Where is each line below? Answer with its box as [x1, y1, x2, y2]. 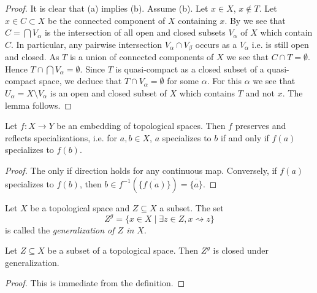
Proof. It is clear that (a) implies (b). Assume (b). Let [5, 2, 208, 14]
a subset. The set [159, 201, 224, 214]
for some [167, 74, 199, 87]
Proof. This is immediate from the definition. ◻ [5, 276, 185, 289]
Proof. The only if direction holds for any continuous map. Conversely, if [5, 163, 277, 176]
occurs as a [195, 37, 237, 50]
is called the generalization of [5, 223, 115, 236]
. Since [80, 62, 105, 75]
